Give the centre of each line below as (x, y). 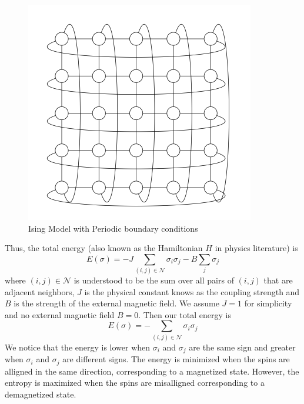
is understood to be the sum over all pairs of (154, 280)
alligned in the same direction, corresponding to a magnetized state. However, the (152, 371)
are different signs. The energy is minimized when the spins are (176, 359)
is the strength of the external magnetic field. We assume (116, 303)
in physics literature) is (256, 248)
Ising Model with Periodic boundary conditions (113, 228)
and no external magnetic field (60, 314)
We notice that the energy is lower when (78, 347)
